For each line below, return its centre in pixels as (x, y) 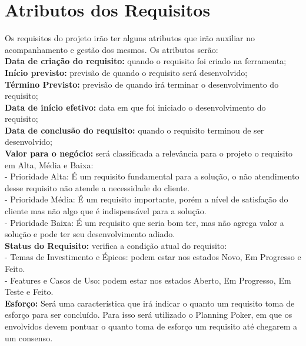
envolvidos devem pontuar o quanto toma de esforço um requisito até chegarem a (151, 326)
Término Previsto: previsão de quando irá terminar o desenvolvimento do (142, 84)
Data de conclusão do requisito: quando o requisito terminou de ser (134, 130)
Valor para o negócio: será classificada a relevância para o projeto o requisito (149, 153)
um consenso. (29, 337)
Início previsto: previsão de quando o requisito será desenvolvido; (126, 72)
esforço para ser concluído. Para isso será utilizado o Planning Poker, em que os (149, 315)
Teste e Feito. (29, 292)
